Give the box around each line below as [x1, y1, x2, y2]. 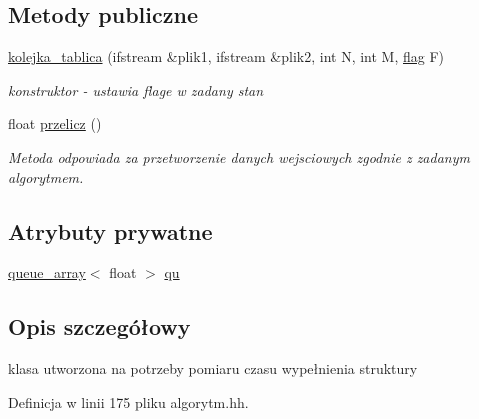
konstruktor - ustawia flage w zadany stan [8, 79, 264, 100]
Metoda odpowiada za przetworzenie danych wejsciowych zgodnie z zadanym [8, 146, 470, 167]
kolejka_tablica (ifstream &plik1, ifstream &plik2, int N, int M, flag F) [8, 46, 445, 67]
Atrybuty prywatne [8, 215, 213, 246]
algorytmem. [8, 166, 84, 187]
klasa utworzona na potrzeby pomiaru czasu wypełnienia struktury [8, 358, 418, 379]
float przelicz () [8, 113, 102, 134]
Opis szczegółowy [8, 311, 191, 342]
